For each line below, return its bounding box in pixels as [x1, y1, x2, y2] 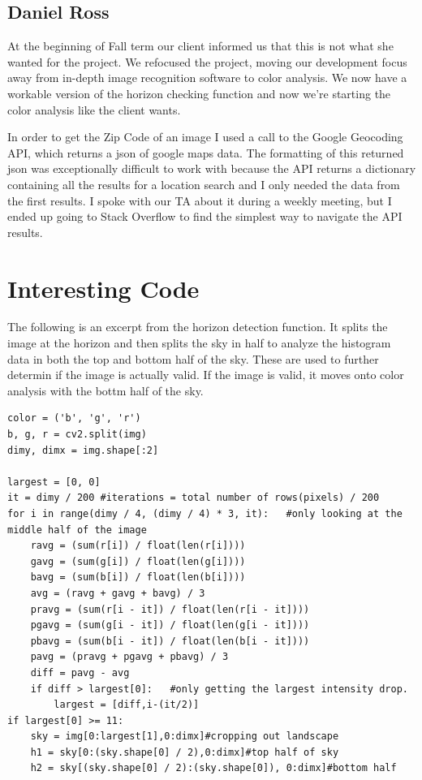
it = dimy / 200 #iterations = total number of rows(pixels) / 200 [7, 492, 380, 504]
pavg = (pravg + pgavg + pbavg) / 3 [30, 651, 229, 663]
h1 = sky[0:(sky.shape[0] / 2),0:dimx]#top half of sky [30, 746, 339, 758]
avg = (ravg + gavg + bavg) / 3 [30, 587, 205, 599]
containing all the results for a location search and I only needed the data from [7, 175, 400, 192]
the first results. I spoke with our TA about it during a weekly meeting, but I [7, 192, 392, 209]
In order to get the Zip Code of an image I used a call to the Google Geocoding [7, 128, 403, 145]
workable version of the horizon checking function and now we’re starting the [7, 84, 391, 101]
